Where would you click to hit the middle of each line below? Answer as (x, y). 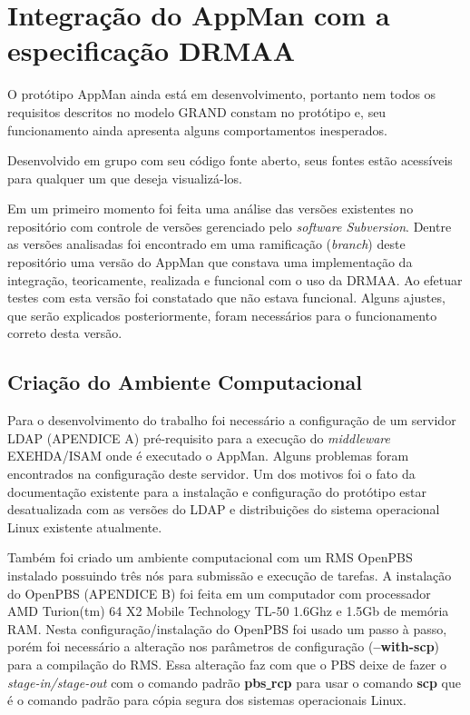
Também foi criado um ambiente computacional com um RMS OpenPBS (210, 557)
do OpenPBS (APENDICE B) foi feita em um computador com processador (219, 593)
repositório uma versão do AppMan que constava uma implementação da (210, 262)
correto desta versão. (65, 333)
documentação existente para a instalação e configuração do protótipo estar (217, 491)
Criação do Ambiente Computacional (185, 382)
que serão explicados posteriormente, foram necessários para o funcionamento (222, 315)
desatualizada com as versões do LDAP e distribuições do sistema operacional (224, 509)
